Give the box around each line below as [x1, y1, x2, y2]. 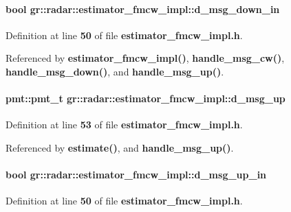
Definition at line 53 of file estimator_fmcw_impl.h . [6, 117, 243, 132]
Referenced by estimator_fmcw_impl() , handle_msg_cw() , [6, 51, 285, 65]
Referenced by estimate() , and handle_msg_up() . [6, 140, 234, 154]
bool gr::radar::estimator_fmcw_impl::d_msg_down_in [6, 1, 280, 16]
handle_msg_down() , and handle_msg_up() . [6, 64, 224, 78]
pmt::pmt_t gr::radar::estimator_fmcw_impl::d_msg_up [6, 91, 285, 106]
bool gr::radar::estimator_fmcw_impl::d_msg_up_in [6, 167, 267, 182]
